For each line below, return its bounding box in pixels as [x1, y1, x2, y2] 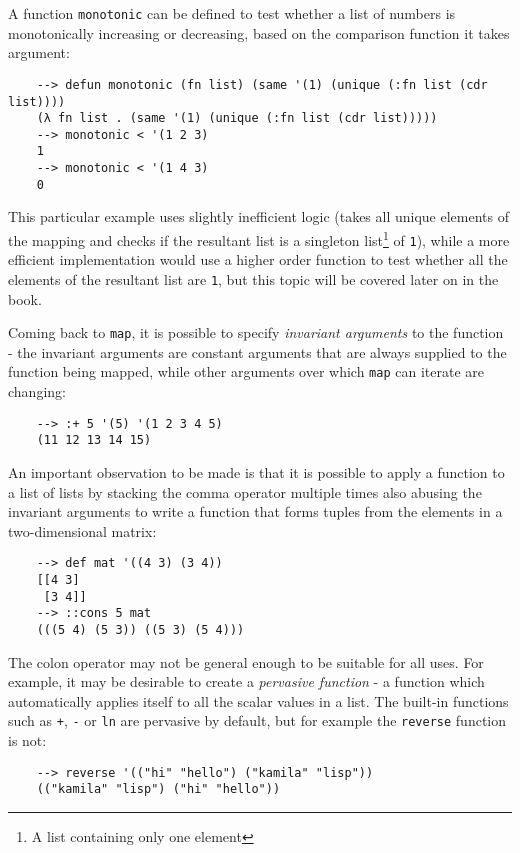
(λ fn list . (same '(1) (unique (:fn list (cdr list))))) [36, 111, 438, 126]
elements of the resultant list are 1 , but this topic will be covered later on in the [8, 268, 499, 289]
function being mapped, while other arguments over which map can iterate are [8, 361, 484, 382]
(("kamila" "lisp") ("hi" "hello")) [36, 782, 281, 797]
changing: [8, 381, 66, 402]
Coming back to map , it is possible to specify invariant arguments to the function [8, 322, 504, 343]
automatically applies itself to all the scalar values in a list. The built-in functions [8, 690, 509, 711]
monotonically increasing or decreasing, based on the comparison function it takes [8, 22, 510, 43]
